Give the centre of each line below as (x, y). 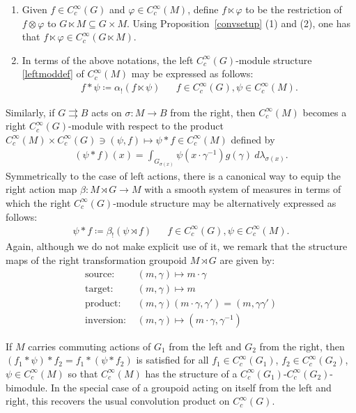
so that (83, 373)
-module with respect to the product (146, 126)
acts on (107, 112)
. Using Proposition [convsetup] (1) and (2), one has (239, 23)
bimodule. (27, 387)
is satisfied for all (172, 360)
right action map (41, 189)
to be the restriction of (294, 9)
